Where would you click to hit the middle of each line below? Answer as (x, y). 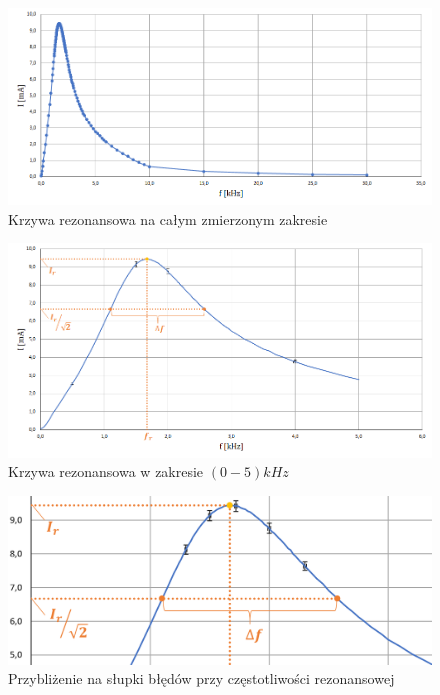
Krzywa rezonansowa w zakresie (106, 471)
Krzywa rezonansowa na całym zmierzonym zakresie (168, 218)
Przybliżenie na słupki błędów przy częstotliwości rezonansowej (201, 678)
